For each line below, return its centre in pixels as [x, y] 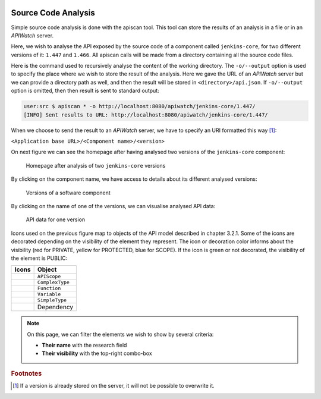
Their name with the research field [84, 345]
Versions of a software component [68, 193]
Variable [49, 294]
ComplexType [53, 282]
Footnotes [26, 373]
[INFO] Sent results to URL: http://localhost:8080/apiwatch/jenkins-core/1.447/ [146, 115]
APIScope [49, 277]
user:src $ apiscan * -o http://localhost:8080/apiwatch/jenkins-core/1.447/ [139, 106]
